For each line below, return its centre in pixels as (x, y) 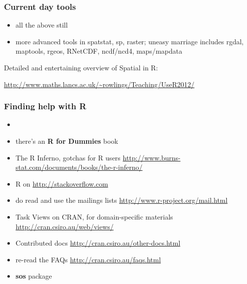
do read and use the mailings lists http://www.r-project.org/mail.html (122, 200)
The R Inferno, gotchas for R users (68, 157)
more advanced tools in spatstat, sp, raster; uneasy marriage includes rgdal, (129, 41)
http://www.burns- (152, 157)
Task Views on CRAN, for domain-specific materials (94, 216)
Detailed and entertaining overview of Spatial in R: (81, 67)
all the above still (42, 25)
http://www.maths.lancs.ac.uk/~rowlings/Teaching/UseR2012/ (99, 84)
